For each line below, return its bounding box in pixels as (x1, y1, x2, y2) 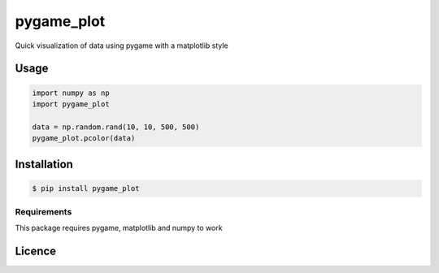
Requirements (15, 206, 72, 218)
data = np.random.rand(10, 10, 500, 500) (32, 122, 200, 132)
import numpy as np (32, 88, 110, 97)
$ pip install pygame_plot (32, 184, 140, 193)
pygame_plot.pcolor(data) (32, 134, 136, 143)
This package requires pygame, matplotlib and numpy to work (15, 223, 223, 233)
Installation (15, 157, 73, 171)
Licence (15, 245, 57, 258)
